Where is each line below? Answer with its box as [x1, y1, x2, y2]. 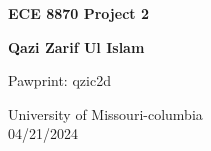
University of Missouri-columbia [8, 103, 203, 124]
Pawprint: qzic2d [8, 70, 111, 91]
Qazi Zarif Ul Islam [8, 36, 145, 57]
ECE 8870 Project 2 [8, 3, 149, 23]
